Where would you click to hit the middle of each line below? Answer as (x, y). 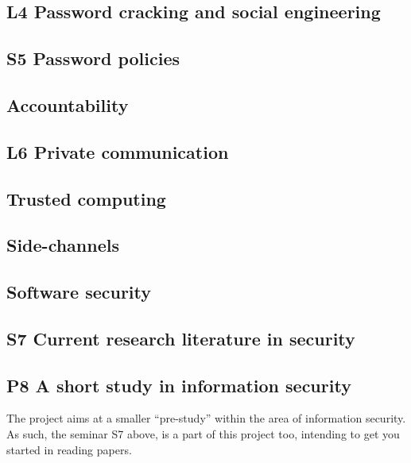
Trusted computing (86, 198)
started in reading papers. (69, 449)
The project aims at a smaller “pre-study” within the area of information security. (206, 418)
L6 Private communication (118, 151)
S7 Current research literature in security (181, 338)
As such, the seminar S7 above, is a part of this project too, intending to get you (203, 434)
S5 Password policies (93, 58)
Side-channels (63, 245)
